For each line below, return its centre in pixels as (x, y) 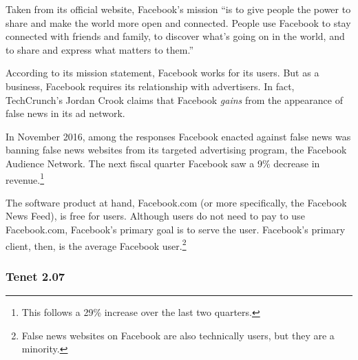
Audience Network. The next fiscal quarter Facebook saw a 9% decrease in (163, 163)
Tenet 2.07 (35, 276)
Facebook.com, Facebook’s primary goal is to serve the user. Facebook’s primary (176, 229)
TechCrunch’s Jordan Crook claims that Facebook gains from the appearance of (174, 99)
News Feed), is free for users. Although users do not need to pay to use (155, 216)
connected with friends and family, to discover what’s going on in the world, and (175, 36)
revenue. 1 (25, 178)
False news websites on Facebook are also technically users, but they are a (178, 335)
